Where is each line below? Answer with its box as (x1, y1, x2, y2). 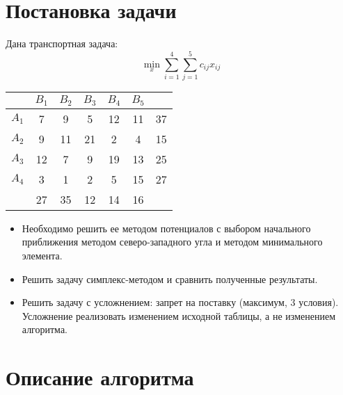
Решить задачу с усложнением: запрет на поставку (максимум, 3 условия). (22, 295, 339, 309)
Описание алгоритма (6, 363, 194, 392)
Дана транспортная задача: (6, 36, 118, 51)
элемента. (22, 248, 63, 262)
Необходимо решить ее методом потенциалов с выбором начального (22, 220, 311, 235)
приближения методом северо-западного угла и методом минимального (22, 234, 323, 249)
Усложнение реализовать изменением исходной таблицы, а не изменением (22, 308, 335, 323)
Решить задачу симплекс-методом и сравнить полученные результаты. (22, 271, 318, 286)
